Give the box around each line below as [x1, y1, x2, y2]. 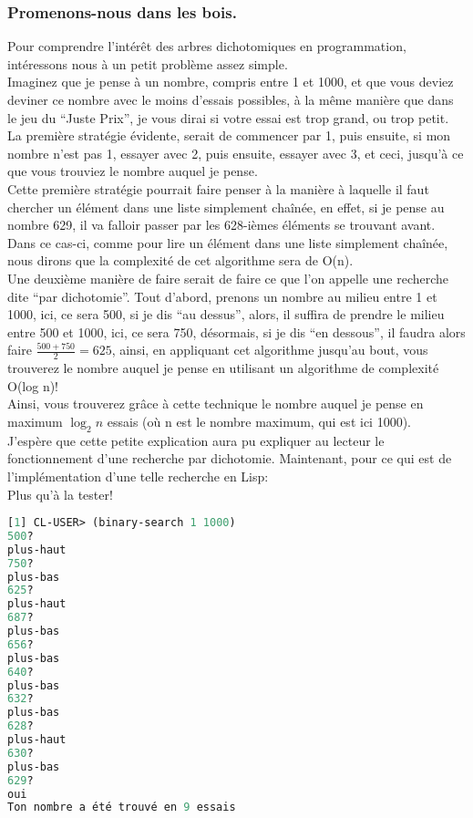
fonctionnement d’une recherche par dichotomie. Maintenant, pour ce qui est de [7, 449, 452, 468]
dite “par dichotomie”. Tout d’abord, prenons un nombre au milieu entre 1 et [7, 286, 437, 305]
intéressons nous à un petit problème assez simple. [7, 54, 288, 73]
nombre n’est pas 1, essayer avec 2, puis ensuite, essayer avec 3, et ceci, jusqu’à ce [7, 143, 464, 162]
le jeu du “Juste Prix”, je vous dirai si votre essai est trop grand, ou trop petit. [7, 108, 449, 127]
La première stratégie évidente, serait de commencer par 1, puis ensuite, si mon [7, 126, 451, 145]
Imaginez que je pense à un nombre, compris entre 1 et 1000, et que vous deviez [7, 72, 454, 91]
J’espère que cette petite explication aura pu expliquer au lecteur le [7, 430, 385, 450]
